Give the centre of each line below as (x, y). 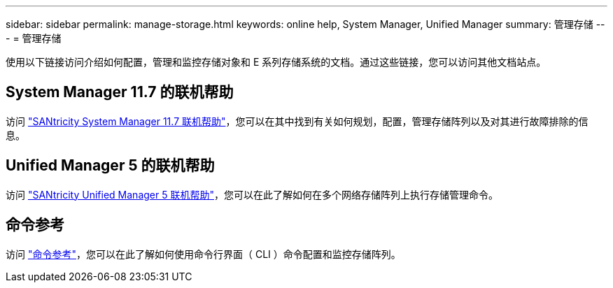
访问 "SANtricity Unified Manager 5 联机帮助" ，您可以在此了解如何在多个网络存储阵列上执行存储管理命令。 (252, 194)
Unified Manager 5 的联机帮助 (110, 166)
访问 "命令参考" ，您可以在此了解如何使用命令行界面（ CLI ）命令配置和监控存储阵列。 (203, 254)
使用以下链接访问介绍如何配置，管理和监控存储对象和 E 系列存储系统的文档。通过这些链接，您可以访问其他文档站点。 (276, 62)
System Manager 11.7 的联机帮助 (120, 92)
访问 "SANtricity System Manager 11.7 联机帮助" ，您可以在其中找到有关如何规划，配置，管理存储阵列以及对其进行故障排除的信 (297, 121)
